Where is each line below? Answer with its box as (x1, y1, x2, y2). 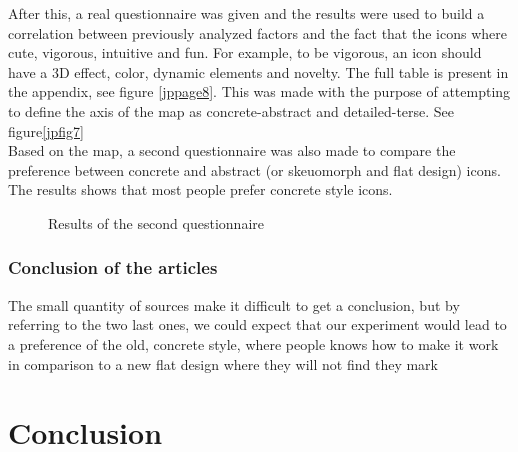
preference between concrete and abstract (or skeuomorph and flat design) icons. (8, 159, 501, 180)
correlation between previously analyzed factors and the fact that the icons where (8, 22, 507, 43)
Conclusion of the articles (8, 255, 218, 280)
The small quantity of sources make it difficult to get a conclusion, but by (8, 294, 460, 315)
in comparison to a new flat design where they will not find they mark (8, 353, 438, 374)
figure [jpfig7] (8, 120, 84, 141)
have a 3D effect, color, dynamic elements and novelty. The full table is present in (8, 61, 509, 82)
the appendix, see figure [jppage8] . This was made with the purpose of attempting (8, 81, 511, 102)
